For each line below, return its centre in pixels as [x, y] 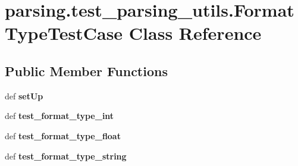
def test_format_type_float [63, 135]
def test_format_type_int [59, 116]
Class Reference [195, 33]
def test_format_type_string [66, 156]
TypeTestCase [64, 33]
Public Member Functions [86, 71]
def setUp [24, 95]
